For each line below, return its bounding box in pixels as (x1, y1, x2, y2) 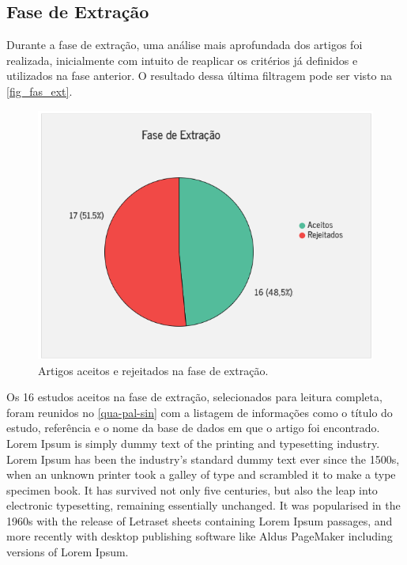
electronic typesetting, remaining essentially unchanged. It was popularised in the (6, 497, 401, 514)
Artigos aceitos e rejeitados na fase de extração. (38, 362, 269, 378)
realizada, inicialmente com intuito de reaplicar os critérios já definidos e (6, 51, 358, 68)
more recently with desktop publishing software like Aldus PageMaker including (6, 528, 393, 544)
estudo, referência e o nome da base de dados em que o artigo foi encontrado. (6, 419, 380, 436)
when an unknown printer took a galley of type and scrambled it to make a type (6, 466, 396, 483)
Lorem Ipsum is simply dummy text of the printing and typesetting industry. (6, 434, 380, 451)
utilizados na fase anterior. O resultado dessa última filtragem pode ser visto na (6, 67, 393, 84)
